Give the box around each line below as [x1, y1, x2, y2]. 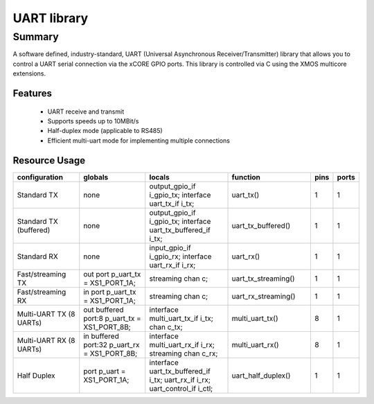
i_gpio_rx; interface [149, 252, 212, 261]
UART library [12, 10, 89, 26]
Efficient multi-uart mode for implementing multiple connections [47, 136, 230, 145]
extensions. [12, 69, 46, 78]
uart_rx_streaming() [231, 291, 296, 301]
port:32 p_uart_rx [83, 340, 140, 349]
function [231, 172, 261, 182]
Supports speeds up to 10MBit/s [47, 116, 139, 125]
